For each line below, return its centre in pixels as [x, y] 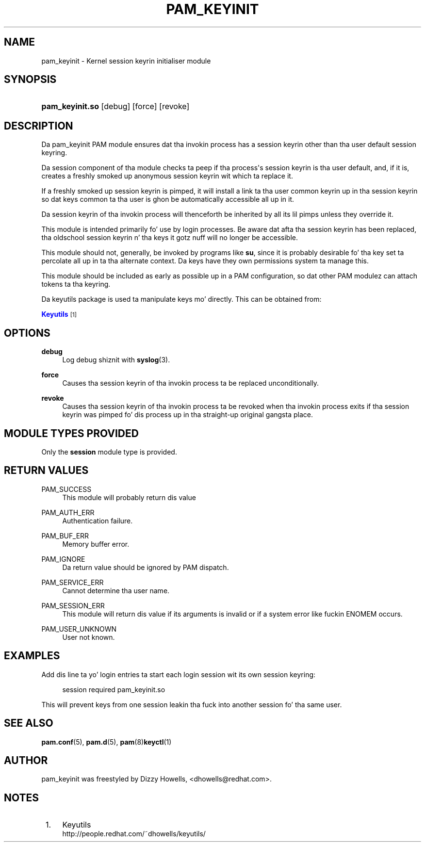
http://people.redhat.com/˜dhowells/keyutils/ [134, 834]
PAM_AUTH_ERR [68, 512]
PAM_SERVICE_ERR [73, 582]
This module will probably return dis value [129, 497]
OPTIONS [27, 333]
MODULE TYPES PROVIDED [71, 433]
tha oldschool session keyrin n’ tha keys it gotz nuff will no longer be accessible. [170, 238]
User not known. [89, 637]
